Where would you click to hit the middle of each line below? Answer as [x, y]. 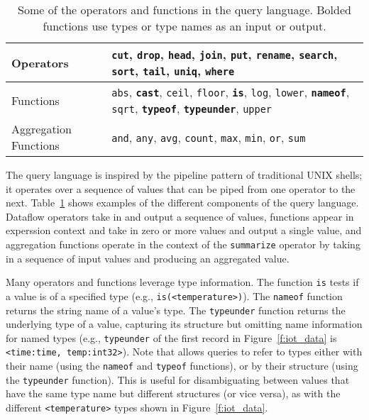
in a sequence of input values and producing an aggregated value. [148, 258]
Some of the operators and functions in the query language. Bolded [184, 10]
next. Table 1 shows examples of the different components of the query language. [182, 203]
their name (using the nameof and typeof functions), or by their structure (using [182, 366]
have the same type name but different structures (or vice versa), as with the [173, 393]
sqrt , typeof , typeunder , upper [192, 108]
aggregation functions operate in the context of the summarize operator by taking [183, 244]
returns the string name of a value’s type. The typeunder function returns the [176, 310]
